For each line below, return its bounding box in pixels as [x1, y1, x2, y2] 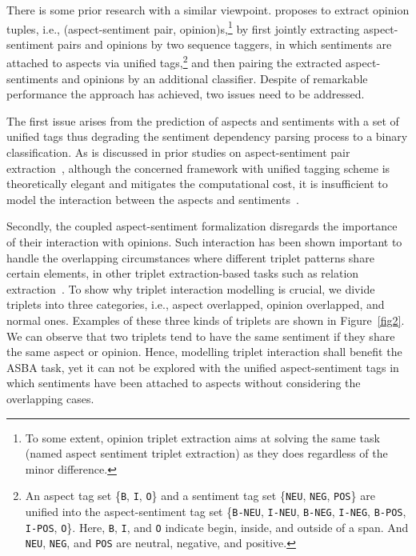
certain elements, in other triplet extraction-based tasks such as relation [6, 265, 359, 282]
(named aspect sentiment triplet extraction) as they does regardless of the [25, 445, 388, 462]
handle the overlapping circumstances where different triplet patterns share [6, 249, 374, 266]
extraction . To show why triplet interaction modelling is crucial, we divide [6, 280, 375, 297]
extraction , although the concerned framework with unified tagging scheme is [6, 159, 390, 176]
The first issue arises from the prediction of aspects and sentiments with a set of [6, 112, 399, 129]
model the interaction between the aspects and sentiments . [6, 190, 299, 207]
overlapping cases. [6, 390, 94, 406]
